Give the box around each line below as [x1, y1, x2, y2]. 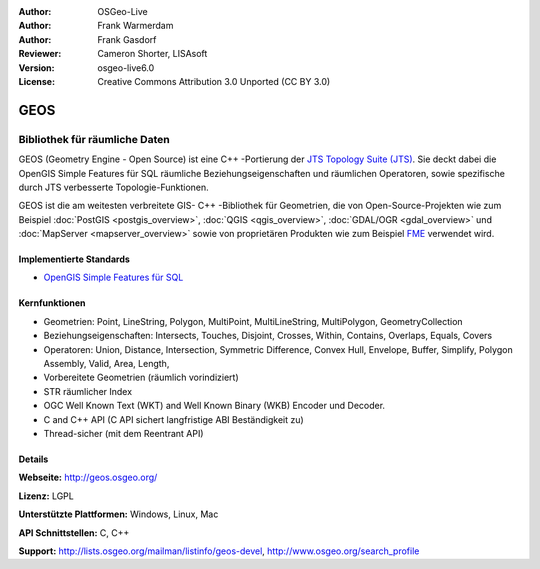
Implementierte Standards [18, 253, 130, 265]
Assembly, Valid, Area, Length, [43, 358, 170, 370]
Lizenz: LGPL [18, 490, 74, 502]
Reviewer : [18, 48, 62, 60]
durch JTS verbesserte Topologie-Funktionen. [18, 181, 209, 193]
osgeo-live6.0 [97, 61, 155, 74]
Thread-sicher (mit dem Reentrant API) [43, 427, 204, 439]
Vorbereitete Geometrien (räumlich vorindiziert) [43, 371, 239, 384]
